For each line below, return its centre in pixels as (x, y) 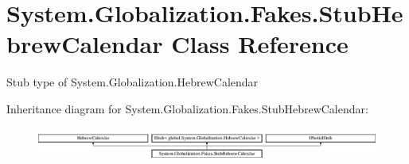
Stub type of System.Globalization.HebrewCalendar (132, 82)
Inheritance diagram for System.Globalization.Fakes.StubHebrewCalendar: (187, 108)
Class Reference (260, 44)
